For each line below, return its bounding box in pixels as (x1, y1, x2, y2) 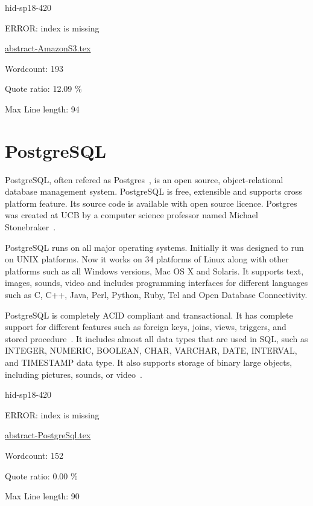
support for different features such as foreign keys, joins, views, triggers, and (5, 320, 286, 333)
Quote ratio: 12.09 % (5, 82, 82, 95)
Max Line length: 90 (5, 490, 80, 502)
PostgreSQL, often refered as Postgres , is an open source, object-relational (5, 173, 283, 186)
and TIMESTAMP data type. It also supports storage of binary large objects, (5, 356, 292, 368)
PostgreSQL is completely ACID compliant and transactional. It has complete (5, 308, 293, 321)
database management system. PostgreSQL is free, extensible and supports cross (5, 185, 302, 198)
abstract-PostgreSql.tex (5, 429, 91, 441)
